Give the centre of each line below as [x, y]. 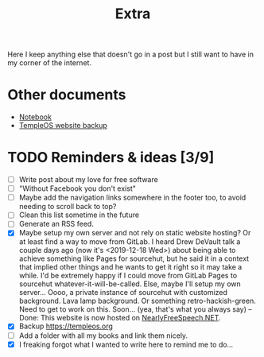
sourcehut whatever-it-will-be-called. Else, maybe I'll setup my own [130, 284]
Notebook [35, 117]
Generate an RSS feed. [56, 224]
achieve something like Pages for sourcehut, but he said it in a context [134, 258]
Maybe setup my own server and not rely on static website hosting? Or [135, 233]
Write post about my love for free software [88, 180]
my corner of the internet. [50, 63]
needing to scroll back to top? [68, 207]
